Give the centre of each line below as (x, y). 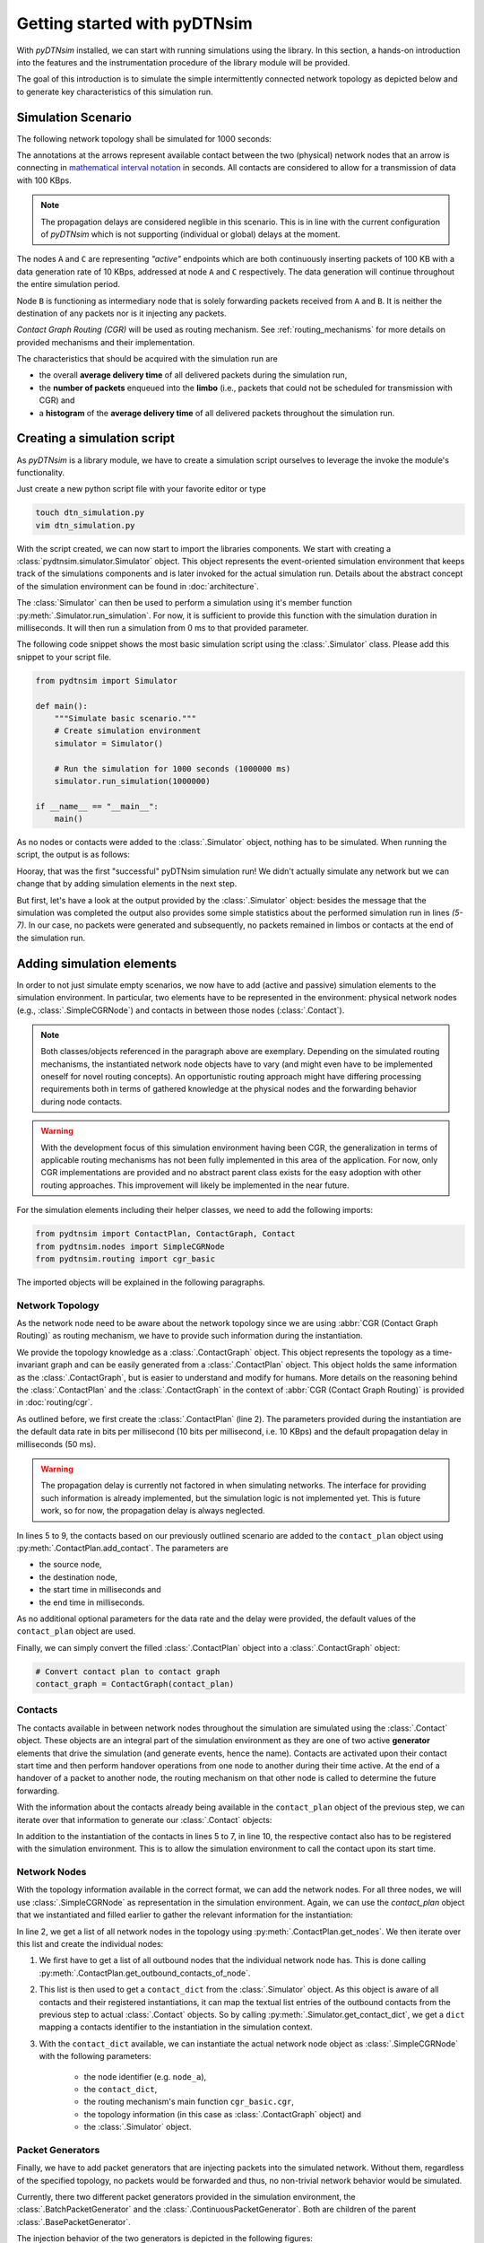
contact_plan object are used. (76, 1631)
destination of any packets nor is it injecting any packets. (122, 313)
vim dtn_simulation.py (85, 525)
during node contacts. (82, 1101)
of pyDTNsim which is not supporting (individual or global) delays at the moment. (190, 234)
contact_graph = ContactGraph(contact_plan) (135, 1684)
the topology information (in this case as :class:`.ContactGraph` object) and (223, 2114)
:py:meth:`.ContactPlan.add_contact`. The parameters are (122, 1548)
